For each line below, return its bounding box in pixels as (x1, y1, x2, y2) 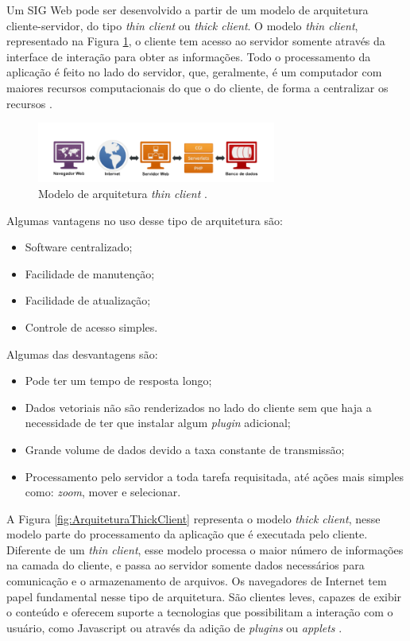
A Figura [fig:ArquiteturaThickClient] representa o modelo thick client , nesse (6, 510, 381, 526)
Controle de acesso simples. (25, 318, 158, 335)
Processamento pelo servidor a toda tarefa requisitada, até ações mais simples (25, 468, 404, 484)
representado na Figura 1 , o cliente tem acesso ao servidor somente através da (6, 33, 385, 49)
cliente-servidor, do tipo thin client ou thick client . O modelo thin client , (6, 17, 358, 33)
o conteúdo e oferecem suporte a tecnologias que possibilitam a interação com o (6, 604, 393, 620)
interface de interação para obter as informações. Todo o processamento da (6, 48, 371, 64)
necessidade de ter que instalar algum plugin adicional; (25, 414, 291, 431)
